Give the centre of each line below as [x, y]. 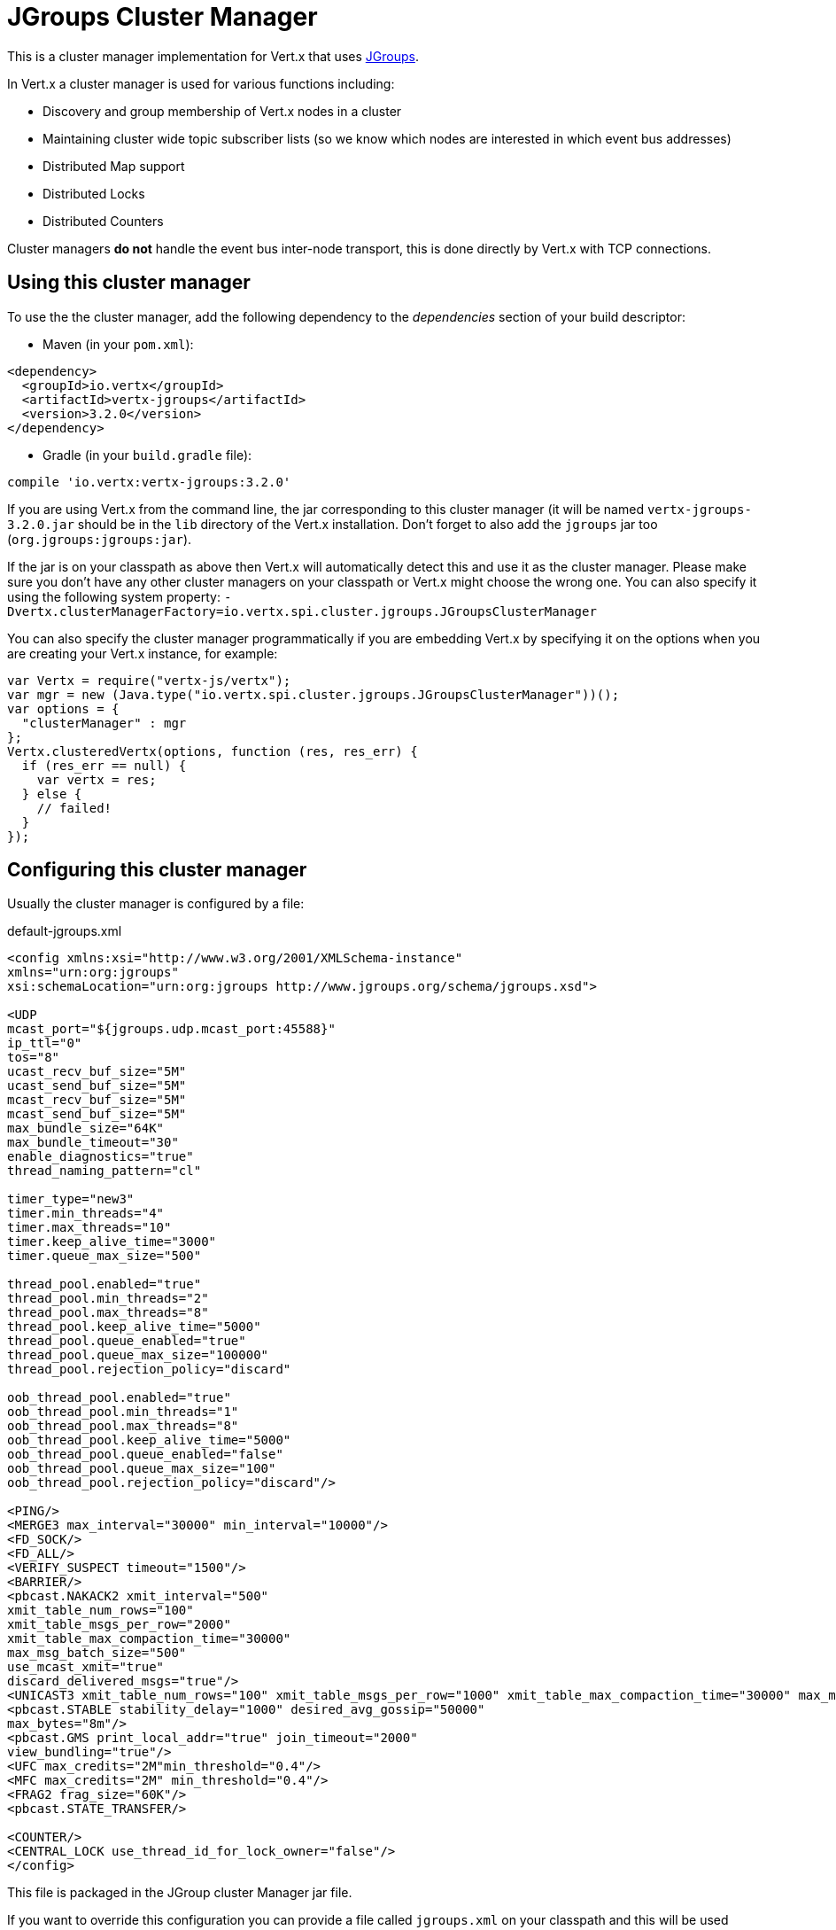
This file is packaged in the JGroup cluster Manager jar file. [180, 1893]
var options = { [63, 708]
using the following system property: [114, 596]
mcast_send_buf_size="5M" [97, 1114]
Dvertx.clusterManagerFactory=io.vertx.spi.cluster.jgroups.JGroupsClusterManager [302, 611]
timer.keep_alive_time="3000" [112, 1242]
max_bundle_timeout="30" [93, 1143]
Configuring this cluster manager [157, 870]
